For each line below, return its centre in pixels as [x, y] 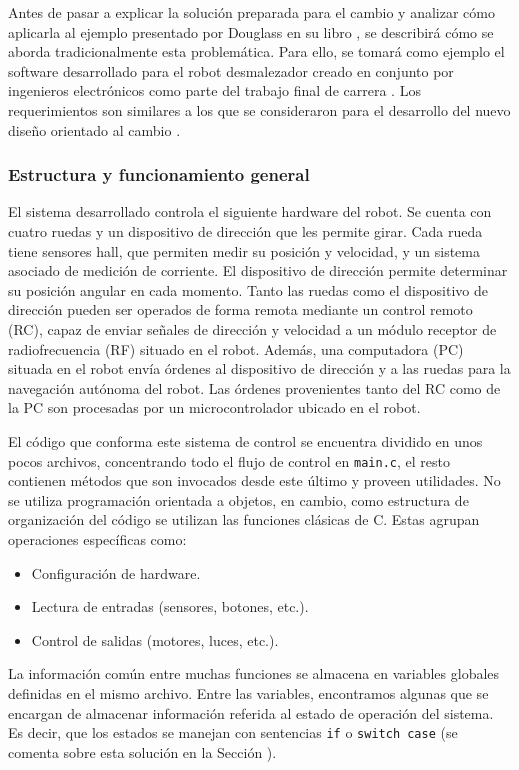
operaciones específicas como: [97, 538]
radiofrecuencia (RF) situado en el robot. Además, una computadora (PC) [236, 348]
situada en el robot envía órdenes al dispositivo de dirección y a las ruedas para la [259, 368]
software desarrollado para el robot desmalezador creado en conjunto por [231, 70]
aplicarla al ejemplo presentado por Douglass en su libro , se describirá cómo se [251, 31]
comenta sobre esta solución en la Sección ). [142, 751]
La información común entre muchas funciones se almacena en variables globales [254, 673]
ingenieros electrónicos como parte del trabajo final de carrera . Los [214, 90]
